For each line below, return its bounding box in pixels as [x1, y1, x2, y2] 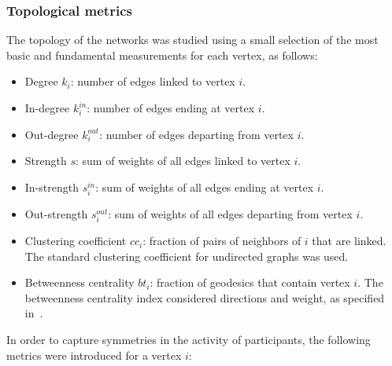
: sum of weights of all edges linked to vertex [76, 152, 290, 169]
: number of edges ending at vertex [87, 100, 255, 115]
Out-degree [24, 126, 79, 142]
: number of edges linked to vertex [70, 73, 235, 90]
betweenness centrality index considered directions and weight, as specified [24, 289, 385, 306]
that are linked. [312, 232, 386, 249]
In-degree [24, 100, 70, 115]
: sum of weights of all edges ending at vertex [95, 178, 314, 195]
